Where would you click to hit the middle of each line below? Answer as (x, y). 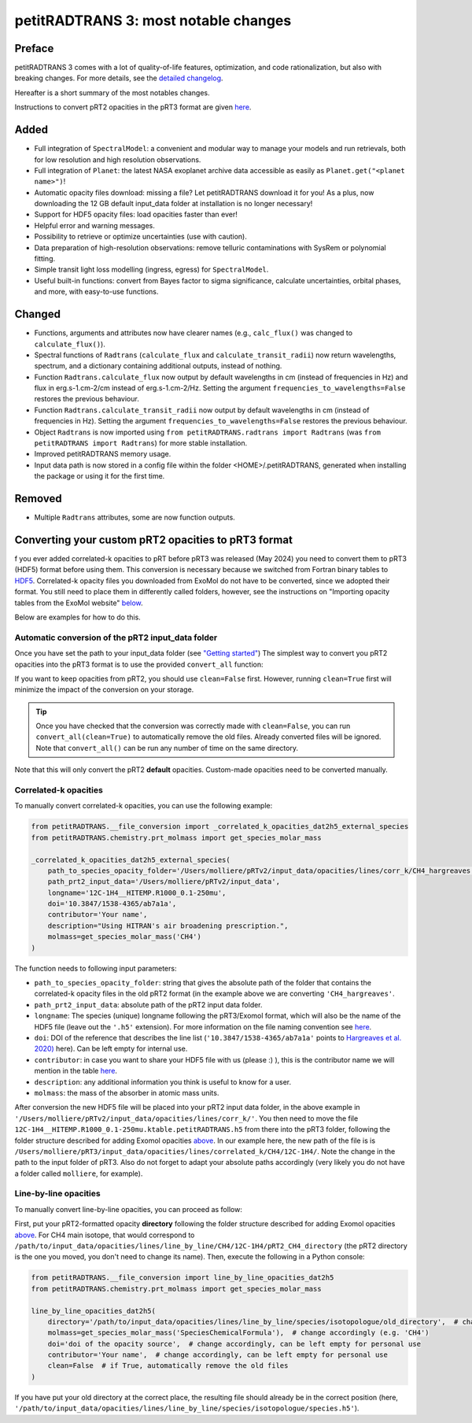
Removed (38, 499)
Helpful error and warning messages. (94, 225)
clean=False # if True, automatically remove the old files (168, 1366)
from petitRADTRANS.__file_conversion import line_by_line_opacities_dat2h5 (183, 1278)
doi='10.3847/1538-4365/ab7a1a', (112, 904)
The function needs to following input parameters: (96, 968)
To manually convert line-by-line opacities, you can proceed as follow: (129, 1209)
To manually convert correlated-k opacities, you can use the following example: (144, 806)
